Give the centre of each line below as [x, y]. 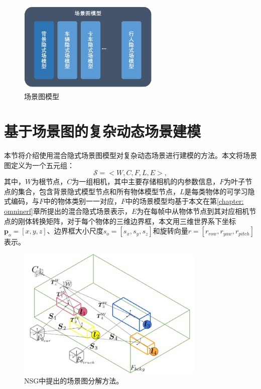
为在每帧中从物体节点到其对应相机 [193, 211]
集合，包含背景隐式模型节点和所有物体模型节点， [99, 191]
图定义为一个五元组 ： [39, 165]
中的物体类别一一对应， [83, 201]
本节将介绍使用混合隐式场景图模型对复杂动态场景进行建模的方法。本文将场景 [130, 155]
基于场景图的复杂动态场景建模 [103, 131]
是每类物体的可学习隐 [220, 191]
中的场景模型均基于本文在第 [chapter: [185, 201]
